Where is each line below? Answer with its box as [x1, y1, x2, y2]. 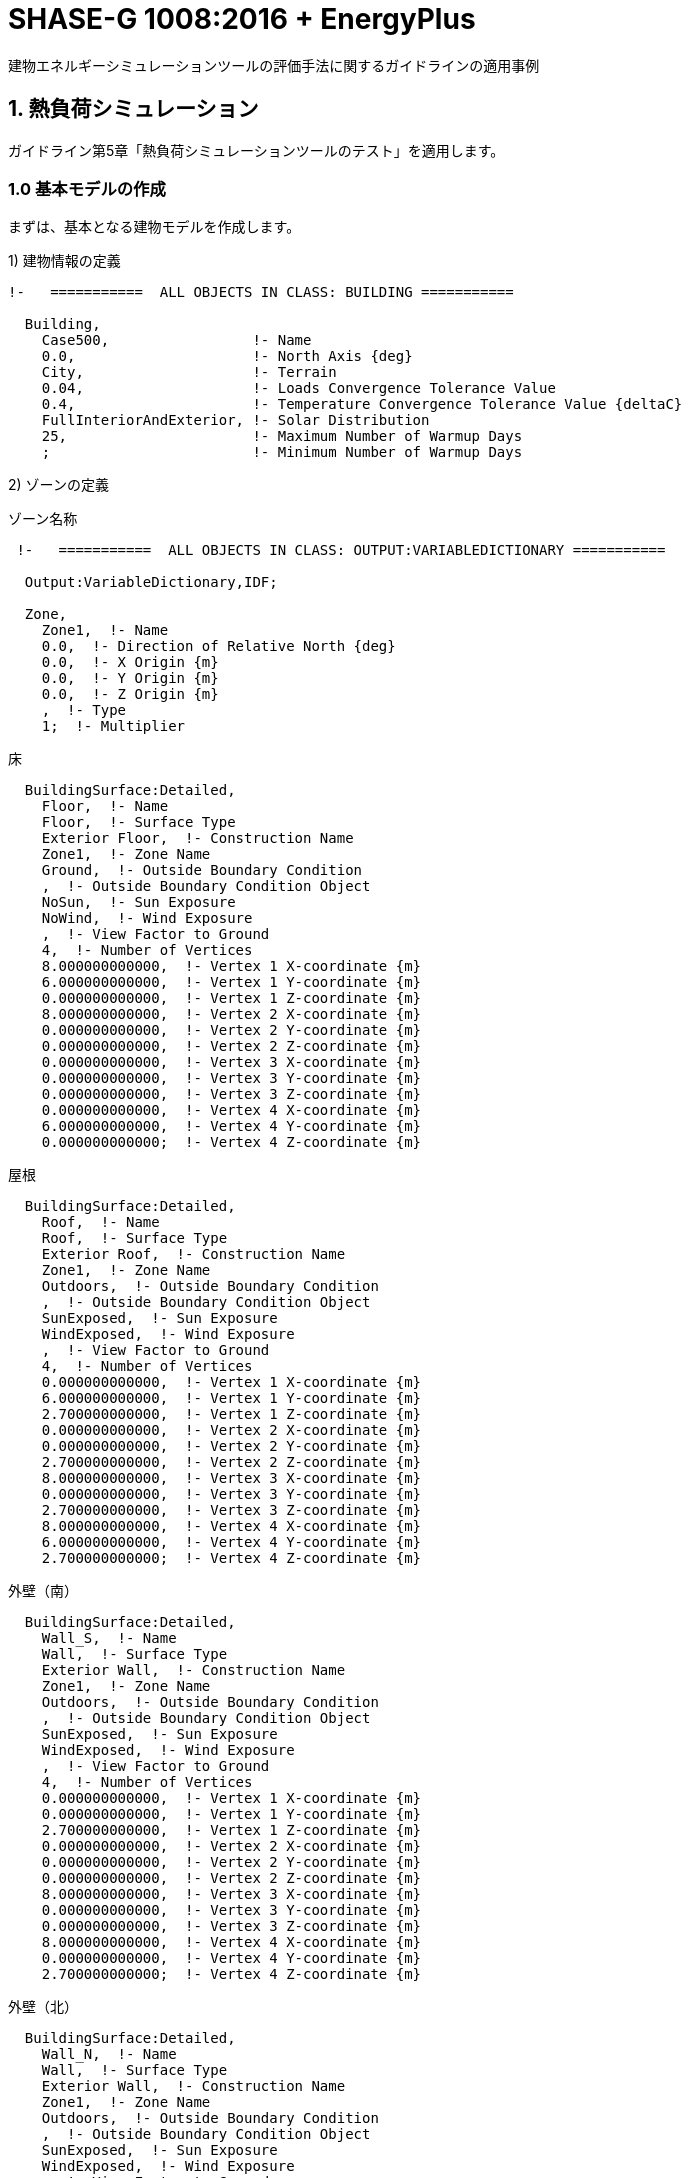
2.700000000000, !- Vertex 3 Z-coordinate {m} [41, 1502, 422, 1519]
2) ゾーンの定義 [8, 476, 109, 494]
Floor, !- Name [41, 798, 169, 815]
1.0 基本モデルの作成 [8, 178, 166, 199]
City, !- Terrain [41, 364, 337, 381]
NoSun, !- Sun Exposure [41, 894, 236, 911]
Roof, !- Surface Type [41, 1230, 228, 1247]
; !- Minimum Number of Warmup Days [41, 444, 523, 461]
